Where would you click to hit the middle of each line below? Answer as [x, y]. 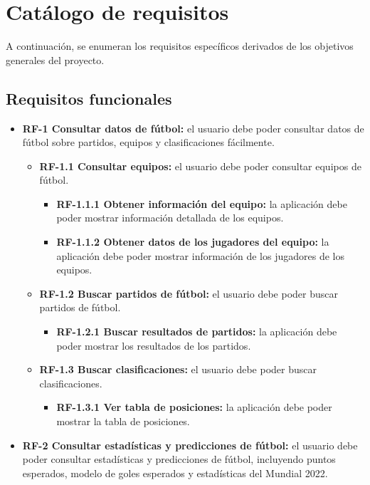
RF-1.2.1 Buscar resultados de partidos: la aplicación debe [197, 332]
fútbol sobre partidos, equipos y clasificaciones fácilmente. [148, 142]
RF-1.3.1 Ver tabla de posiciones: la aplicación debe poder [194, 407]
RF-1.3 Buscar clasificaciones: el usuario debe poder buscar [178, 369]
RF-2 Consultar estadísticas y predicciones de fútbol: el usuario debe [190, 445]
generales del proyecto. [55, 59]
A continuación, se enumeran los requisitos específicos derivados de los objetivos [180, 46]
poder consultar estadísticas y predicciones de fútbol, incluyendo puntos [179, 459]
